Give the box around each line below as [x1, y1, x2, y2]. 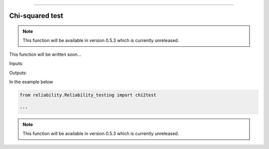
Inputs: [9, 60, 23, 67]
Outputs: [9, 70, 27, 76]
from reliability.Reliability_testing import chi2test [19, 92, 156, 98]
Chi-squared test [9, 11, 63, 20]
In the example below [9, 79, 53, 85]
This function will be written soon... [9, 51, 82, 57]
